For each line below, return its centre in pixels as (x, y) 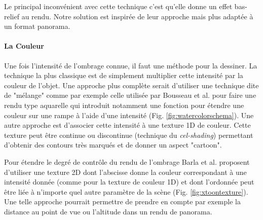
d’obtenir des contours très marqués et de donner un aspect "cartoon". (113, 145)
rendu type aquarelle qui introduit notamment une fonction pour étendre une (124, 105)
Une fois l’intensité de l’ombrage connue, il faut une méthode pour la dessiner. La (131, 65)
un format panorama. (37, 26)
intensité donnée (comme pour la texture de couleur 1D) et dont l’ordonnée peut (129, 182)
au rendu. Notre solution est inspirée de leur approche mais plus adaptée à (137, 16)
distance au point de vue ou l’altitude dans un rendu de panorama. (108, 211)
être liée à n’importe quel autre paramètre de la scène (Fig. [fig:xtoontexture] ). (126, 191)
